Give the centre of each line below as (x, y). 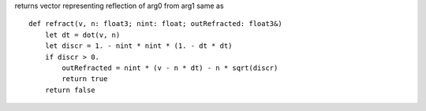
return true (85, 79)
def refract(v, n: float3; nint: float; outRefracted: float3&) (156, 24)
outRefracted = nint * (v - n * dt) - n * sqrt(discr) (170, 68)
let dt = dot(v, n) (82, 35)
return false (70, 90)
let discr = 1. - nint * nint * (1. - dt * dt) (138, 46)
